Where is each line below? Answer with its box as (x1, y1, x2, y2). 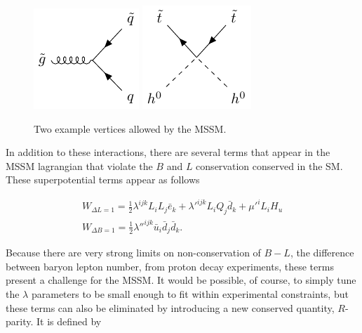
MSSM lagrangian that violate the (6, 158, 153, 173)
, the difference (290, 245, 354, 260)
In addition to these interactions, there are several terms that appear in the (6, 145, 330, 159)
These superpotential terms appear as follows (6, 172, 200, 187)
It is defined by (36, 314, 102, 329)
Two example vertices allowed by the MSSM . (34, 121, 227, 136)
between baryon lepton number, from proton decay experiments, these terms (6, 259, 334, 273)
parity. (6, 314, 34, 329)
